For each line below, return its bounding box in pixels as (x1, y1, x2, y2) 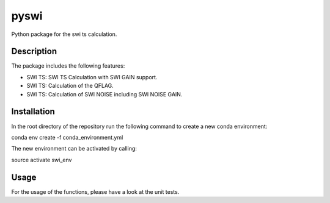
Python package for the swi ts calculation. (11, 30, 117, 38)
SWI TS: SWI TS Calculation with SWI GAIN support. (26, 73, 158, 80)
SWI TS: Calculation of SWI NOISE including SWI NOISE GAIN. (26, 90, 183, 98)
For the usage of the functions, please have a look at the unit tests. (11, 188, 180, 195)
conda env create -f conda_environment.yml (11, 134, 123, 141)
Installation (11, 107, 55, 117)
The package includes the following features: (11, 62, 125, 69)
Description (11, 46, 57, 57)
